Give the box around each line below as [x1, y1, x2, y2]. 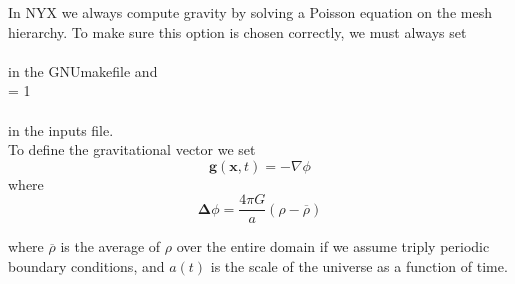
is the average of [60, 236, 161, 257]
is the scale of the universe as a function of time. [210, 256, 508, 276]
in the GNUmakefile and [8, 60, 158, 81]
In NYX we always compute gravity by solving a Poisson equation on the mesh [8, 2, 492, 22]
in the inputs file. [8, 119, 114, 140]
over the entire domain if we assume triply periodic [176, 236, 490, 257]
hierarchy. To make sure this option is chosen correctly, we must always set [8, 21, 467, 42]
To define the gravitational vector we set [8, 139, 256, 160]
